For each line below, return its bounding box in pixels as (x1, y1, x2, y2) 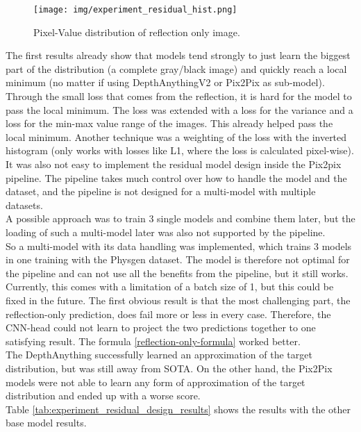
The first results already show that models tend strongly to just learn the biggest (6, 48, 351, 63)
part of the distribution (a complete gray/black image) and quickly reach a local (6, 61, 347, 76)
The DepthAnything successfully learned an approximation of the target (6, 347, 312, 362)
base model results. (6, 415, 87, 430)
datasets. (6, 197, 43, 212)
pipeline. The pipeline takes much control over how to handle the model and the (6, 170, 347, 185)
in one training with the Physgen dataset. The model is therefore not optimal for (6, 252, 350, 267)
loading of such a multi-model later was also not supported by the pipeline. (6, 224, 326, 239)
